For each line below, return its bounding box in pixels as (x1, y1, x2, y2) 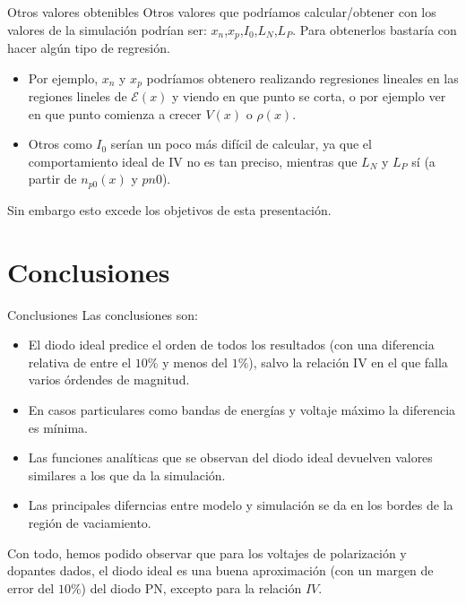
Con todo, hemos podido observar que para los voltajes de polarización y (7, 543, 407, 562)
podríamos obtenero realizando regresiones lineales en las (146, 68, 459, 87)
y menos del (162, 352, 228, 371)
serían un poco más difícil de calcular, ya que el (110, 134, 372, 153)
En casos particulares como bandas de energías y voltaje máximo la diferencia (28, 401, 456, 419)
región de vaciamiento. (28, 513, 151, 531)
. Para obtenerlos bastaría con (292, 20, 457, 39)
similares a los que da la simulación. (28, 465, 226, 484)
